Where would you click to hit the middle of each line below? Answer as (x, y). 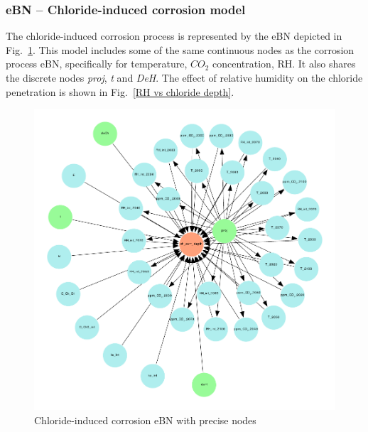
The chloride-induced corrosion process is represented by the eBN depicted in (174, 36)
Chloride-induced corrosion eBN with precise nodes (145, 420)
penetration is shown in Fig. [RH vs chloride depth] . (120, 91)
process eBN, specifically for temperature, (97, 64)
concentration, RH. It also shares (284, 64)
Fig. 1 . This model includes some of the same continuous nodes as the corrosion (180, 49)
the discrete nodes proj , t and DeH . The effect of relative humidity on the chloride (184, 77)
